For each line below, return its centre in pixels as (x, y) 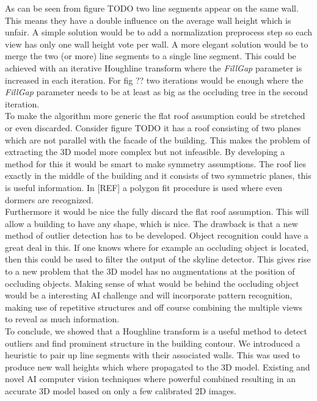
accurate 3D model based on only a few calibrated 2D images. (121, 391)
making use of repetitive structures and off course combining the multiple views (154, 307)
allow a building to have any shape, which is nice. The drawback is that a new (151, 223)
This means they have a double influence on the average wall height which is (148, 20)
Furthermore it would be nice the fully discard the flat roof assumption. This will (157, 211)
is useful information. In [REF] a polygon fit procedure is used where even (144, 187)
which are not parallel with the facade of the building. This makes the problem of (158, 139)
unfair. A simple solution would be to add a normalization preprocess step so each (159, 32)
